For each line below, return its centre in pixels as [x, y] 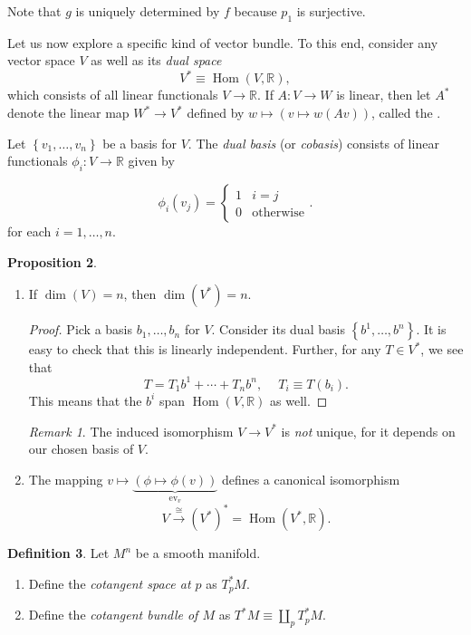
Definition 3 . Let [58, 553]
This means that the [85, 400]
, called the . [406, 113]
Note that [34, 11]
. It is [431, 329]
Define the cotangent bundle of [113, 615]
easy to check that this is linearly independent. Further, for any [205, 349]
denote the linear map [68, 113]
